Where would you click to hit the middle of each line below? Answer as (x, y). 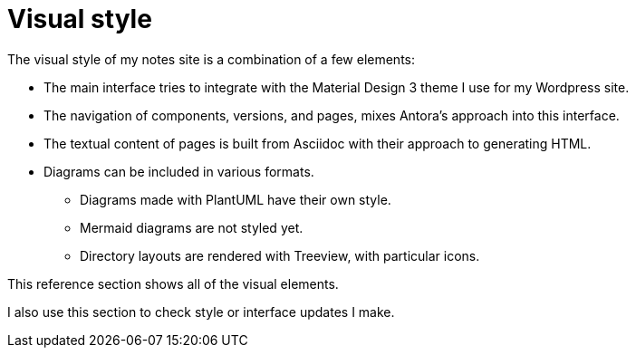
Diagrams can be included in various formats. (179, 171)
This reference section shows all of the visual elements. (173, 283)
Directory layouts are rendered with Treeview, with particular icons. (280, 255)
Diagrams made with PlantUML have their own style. (236, 199)
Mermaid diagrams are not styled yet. (192, 227)
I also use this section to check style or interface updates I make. (201, 312)
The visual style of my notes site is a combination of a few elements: (212, 59)
